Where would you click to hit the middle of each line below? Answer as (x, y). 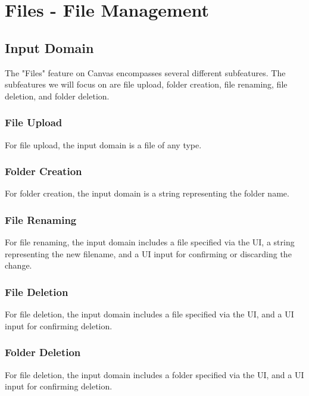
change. (18, 265)
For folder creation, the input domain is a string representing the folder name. (147, 193)
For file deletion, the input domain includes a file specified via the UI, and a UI (149, 314)
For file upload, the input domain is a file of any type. (103, 144)
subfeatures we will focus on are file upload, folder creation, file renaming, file (146, 84)
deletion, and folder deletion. (57, 96)
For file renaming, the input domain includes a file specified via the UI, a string (150, 242)
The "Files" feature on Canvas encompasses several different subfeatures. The (145, 72)
